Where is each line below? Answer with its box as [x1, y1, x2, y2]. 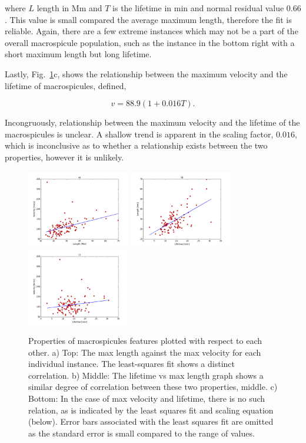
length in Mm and [36, 2, 102, 14]
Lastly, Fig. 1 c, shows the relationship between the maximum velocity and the [5, 67, 288, 80]
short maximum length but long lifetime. [5, 48, 152, 60]
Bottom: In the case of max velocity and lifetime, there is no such [28, 392, 265, 405]
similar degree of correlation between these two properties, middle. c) [28, 380, 278, 393]
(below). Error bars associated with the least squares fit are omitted [28, 415, 274, 428]
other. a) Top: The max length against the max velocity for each [28, 346, 261, 358]
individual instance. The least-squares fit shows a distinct [28, 357, 235, 370]
